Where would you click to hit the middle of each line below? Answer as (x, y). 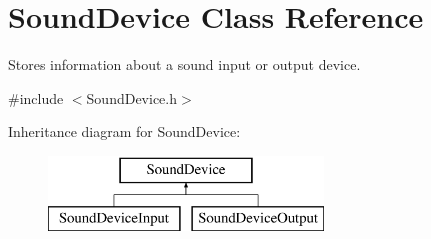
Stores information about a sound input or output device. (184, 64)
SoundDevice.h (132, 97)
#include (36, 97)
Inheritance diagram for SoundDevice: (124, 131)
